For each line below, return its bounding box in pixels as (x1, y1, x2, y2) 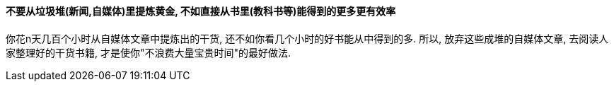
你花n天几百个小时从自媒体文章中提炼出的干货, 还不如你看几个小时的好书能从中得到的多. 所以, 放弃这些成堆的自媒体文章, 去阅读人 (6, 32, 609, 45)
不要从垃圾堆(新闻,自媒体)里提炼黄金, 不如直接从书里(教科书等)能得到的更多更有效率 (6, 5, 396, 17)
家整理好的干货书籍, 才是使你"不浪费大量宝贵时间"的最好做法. (6, 46, 291, 59)
